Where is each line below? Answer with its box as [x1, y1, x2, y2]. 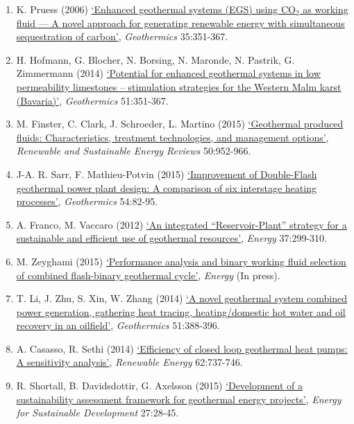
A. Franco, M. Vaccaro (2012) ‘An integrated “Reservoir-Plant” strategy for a [16, 217, 347, 231]
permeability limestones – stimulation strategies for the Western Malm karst [16, 79, 342, 94]
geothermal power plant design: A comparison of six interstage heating [16, 180, 317, 195]
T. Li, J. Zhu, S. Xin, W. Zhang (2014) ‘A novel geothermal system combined [16, 291, 347, 306]
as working [303, 2, 348, 16]
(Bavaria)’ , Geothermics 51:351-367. [16, 93, 169, 107]
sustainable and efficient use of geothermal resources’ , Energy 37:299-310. [16, 231, 327, 245]
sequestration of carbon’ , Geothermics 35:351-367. [16, 29, 228, 44]
